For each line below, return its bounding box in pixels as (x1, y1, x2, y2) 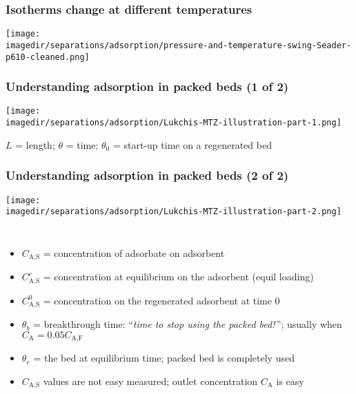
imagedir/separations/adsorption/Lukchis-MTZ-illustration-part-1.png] (6, 118, 342, 128)
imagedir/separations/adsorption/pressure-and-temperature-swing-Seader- (6, 40, 352, 50)
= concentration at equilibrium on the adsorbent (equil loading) (43, 269, 314, 284)
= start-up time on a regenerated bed (112, 137, 272, 152)
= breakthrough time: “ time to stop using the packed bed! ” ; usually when (33, 317, 342, 331)
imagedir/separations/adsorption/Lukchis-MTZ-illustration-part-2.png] (6, 207, 342, 217)
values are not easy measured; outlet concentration (43, 373, 258, 388)
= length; (15, 137, 55, 152)
